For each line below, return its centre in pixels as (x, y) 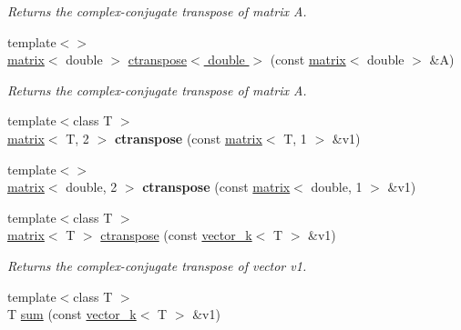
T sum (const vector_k (72, 314)
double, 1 (337, 187)
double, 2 (92, 187)
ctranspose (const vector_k (176, 235)
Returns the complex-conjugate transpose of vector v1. (157, 265)
